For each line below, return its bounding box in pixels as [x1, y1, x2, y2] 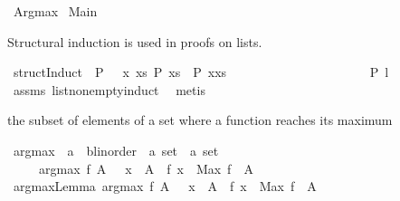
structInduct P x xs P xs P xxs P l [13, 62, 389, 81]
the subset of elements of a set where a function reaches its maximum [7, 110, 393, 129]
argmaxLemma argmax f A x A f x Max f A [13, 177, 317, 196]
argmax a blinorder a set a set [13, 140, 219, 159]
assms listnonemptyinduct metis [13, 80, 205, 99]
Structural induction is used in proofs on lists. [7, 32, 262, 51]
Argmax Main [13, 2, 98, 20]
